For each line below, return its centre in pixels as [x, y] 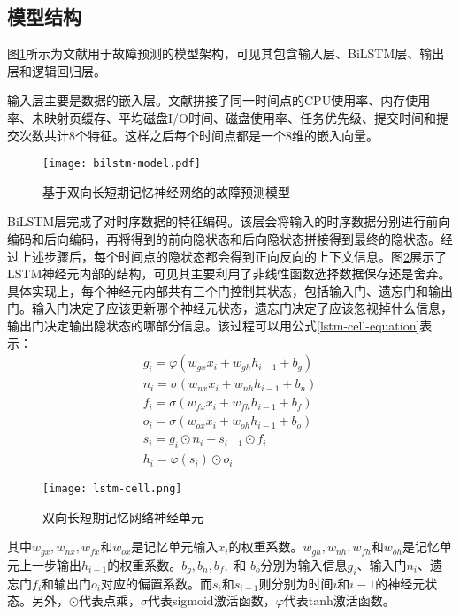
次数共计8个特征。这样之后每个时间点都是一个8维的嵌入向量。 [199, 135]
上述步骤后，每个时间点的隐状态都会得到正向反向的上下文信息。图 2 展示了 [233, 256]
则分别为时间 [296, 583]
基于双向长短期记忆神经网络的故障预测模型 [166, 191]
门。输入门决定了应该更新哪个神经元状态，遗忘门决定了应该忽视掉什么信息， [230, 308]
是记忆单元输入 [175, 547]
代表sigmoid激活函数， [211, 600]
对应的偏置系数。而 [157, 583]
